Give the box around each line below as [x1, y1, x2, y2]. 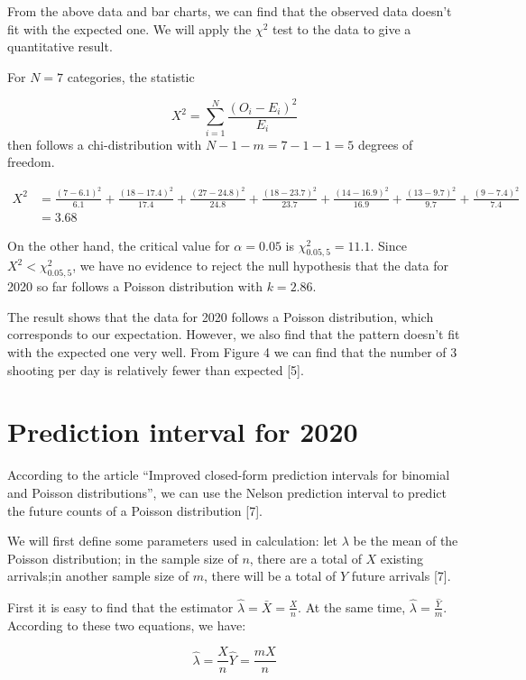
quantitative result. [7, 37, 113, 56]
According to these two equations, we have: [7, 615, 246, 634]
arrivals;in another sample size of [7, 566, 189, 585]
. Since [370, 235, 407, 254]
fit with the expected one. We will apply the [7, 19, 252, 38]
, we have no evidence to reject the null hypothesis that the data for [72, 256, 448, 275]
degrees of [357, 134, 413, 153]
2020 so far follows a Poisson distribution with [7, 277, 263, 296]
